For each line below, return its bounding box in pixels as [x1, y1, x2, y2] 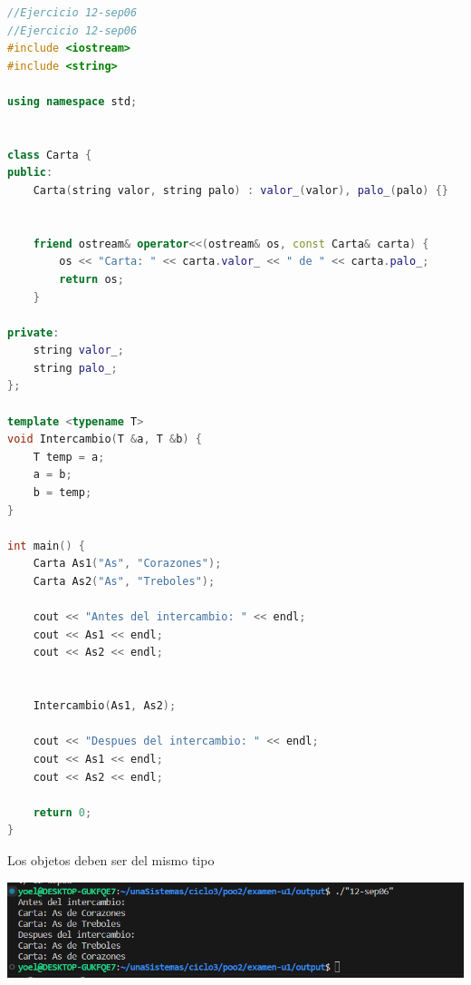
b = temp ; [33, 486, 92, 500]
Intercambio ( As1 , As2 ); [33, 699, 177, 713]
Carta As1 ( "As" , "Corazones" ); [33, 557, 222, 571]
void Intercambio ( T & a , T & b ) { [7, 433, 202, 446]
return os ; [59, 272, 124, 286]
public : [7, 166, 53, 180]
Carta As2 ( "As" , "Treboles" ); [33, 575, 216, 588]
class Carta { [7, 148, 92, 161]
